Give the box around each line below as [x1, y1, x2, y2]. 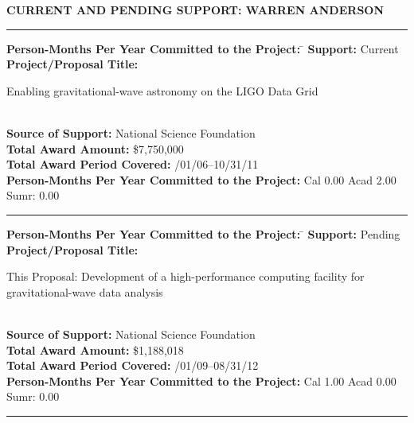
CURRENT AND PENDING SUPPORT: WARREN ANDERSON [6, 2, 385, 17]
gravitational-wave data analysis [6, 283, 163, 300]
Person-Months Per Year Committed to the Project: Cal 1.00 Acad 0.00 [6, 372, 396, 389]
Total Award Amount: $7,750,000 [6, 140, 184, 157]
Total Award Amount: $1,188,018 [6, 341, 184, 358]
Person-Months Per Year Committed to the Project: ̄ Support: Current [6, 40, 399, 56]
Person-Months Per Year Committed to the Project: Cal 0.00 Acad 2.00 [6, 171, 396, 188]
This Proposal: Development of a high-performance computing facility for [6, 268, 365, 285]
